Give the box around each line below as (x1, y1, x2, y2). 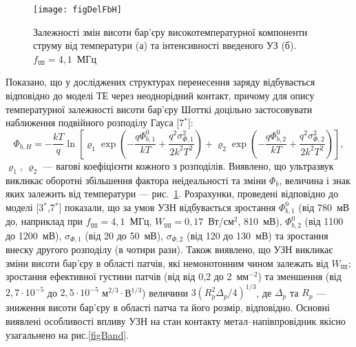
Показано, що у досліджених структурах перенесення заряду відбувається (6, 75, 315, 89)
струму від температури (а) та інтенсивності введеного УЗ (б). (33, 38, 297, 52)
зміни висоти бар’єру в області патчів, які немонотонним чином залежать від (6, 255, 328, 270)
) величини (142, 285, 188, 299)
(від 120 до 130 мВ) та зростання (186, 228, 328, 242)
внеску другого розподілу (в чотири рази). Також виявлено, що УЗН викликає (6, 242, 333, 257)
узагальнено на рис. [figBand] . (6, 327, 129, 341)
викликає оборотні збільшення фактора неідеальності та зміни (6, 172, 266, 187)
